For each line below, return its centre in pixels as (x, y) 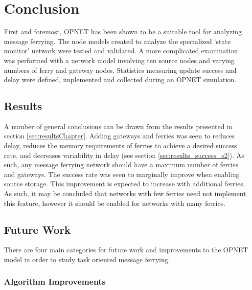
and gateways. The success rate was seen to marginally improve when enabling (122, 174)
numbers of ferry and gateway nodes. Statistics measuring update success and (120, 70)
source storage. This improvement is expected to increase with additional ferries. (125, 184)
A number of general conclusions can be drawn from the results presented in (118, 126)
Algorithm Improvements (55, 281)
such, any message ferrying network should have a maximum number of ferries (121, 165)
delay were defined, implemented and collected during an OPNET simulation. (120, 79)
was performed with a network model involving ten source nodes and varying (119, 60)
